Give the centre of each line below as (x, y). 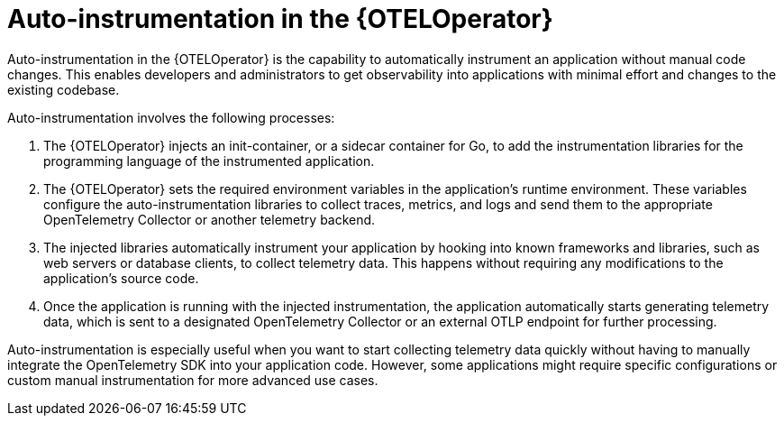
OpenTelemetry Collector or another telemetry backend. (210, 219)
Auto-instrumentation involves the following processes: (171, 117)
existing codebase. (64, 89)
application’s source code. (121, 278)
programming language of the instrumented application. (209, 161)
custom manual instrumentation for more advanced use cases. (193, 380)
